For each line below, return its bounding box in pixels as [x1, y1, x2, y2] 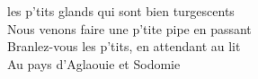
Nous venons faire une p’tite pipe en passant [7, 19, 252, 38]
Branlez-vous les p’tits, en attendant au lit [7, 37, 241, 56]
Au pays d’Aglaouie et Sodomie [7, 54, 181, 73]
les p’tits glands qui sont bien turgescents [7, 2, 235, 20]
